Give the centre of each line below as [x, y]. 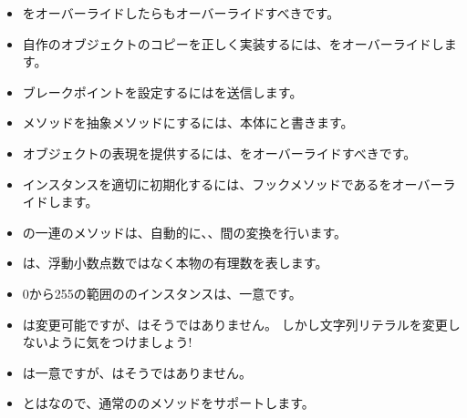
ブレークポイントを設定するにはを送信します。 [162, 92]
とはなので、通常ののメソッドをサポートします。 [168, 403]
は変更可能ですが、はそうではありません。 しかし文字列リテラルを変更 [235, 324]
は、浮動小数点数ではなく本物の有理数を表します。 [175, 263]
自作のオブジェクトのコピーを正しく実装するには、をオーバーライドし [233, 43]
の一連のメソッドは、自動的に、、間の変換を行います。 [184, 232]
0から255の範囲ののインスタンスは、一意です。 [162, 293]
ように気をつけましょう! [120, 342]
